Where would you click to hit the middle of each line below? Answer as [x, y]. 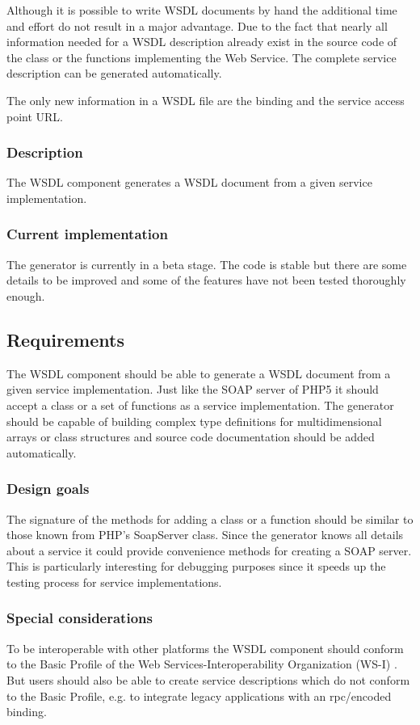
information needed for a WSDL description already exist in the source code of [202, 42]
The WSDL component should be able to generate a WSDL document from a [199, 373]
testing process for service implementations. [114, 582]
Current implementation [87, 234]
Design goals [48, 489]
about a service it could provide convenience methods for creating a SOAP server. [209, 550]
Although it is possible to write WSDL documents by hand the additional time [202, 10]
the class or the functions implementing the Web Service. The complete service [202, 57]
